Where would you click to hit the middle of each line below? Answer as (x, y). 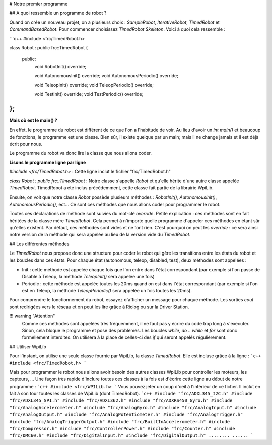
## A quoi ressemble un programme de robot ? (58, 13)
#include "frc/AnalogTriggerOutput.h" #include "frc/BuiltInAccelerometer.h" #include (120, 422)
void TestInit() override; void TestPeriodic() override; (89, 94)
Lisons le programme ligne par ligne (48, 162)
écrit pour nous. (26, 144)
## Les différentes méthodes (39, 244)
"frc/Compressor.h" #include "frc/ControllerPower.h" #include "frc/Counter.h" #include (122, 429)
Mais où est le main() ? (33, 120)
